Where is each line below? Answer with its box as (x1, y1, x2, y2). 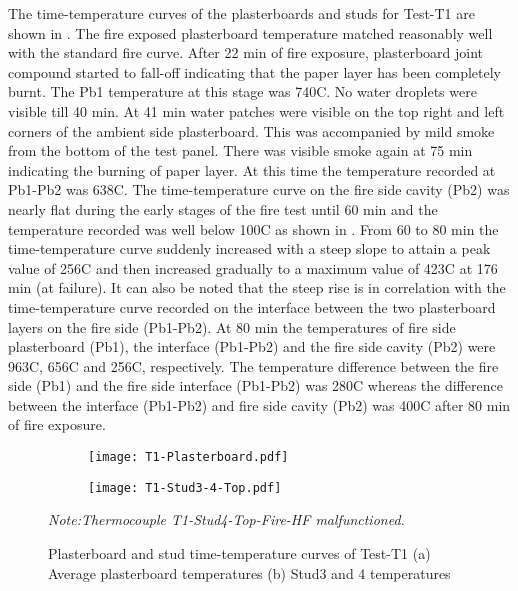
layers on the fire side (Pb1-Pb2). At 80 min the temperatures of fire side (8, 316, 456, 337)
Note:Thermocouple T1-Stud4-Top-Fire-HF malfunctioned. (48, 509, 405, 530)
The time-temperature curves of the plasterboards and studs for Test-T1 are (8, 3, 475, 23)
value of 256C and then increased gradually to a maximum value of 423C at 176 (8, 257, 498, 278)
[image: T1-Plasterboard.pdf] (88, 450, 289, 465)
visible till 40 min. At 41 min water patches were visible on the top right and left (8, 100, 505, 121)
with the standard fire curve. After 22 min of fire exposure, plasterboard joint (8, 42, 484, 63)
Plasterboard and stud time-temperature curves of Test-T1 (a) (48, 542, 431, 563)
